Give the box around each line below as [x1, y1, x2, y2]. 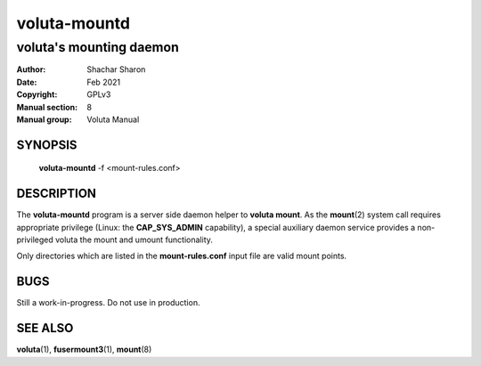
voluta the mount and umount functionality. [54, 234, 214, 245]
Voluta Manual [86, 114, 140, 125]
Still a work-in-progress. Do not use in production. [16, 297, 200, 308]
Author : [16, 64, 46, 75]
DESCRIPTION [16, 186, 97, 201]
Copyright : [16, 89, 58, 100]
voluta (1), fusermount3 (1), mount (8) [16, 344, 152, 355]
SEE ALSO [16, 321, 74, 336]
